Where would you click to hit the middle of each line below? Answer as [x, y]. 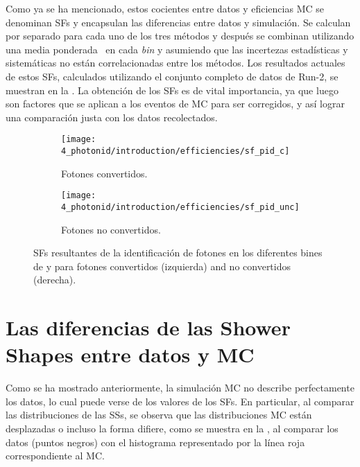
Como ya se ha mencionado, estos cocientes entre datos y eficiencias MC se [165, 8]
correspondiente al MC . [55, 456]
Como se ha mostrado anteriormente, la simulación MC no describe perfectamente [180, 388]
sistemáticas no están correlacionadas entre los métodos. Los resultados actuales [175, 63]
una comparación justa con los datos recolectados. [112, 117]
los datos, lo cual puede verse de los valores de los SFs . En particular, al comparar [180, 401]
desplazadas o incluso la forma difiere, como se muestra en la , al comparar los [172, 429]
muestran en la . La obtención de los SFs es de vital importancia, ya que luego [172, 90]
